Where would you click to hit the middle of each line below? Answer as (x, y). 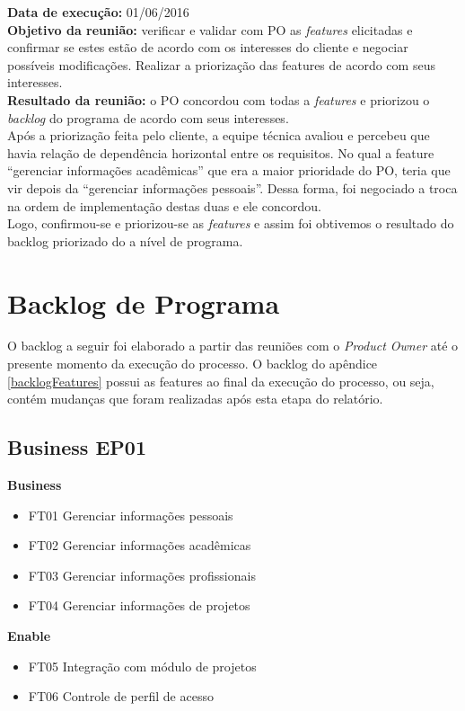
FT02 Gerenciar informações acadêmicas (140, 545)
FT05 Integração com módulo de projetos (142, 666)
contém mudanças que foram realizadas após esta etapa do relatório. (195, 399)
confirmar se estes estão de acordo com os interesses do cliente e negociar (208, 47)
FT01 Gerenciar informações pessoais (131, 515)
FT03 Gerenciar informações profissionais (142, 575)
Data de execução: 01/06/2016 (98, 12)
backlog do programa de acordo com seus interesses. (148, 117)
